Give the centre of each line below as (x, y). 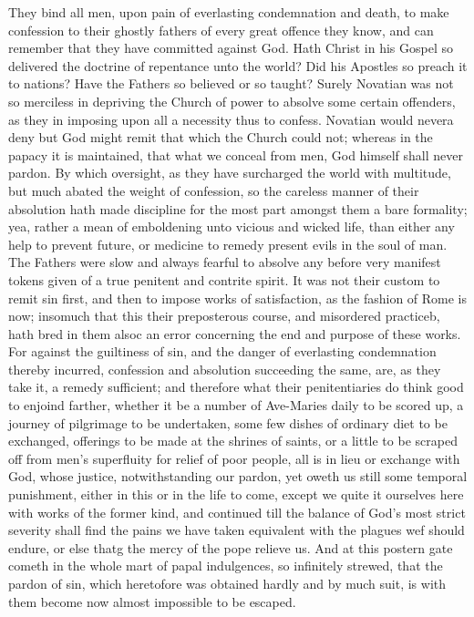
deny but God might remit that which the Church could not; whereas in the (221, 137)
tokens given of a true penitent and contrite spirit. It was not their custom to (224, 279)
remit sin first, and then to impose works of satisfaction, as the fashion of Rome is (238, 298)
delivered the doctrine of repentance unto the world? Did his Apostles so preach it (238, 65)
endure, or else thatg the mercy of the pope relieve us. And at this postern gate (231, 547)
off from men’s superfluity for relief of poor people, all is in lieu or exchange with (234, 458)
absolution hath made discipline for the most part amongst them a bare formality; (238, 208)
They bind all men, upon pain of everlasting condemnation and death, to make (229, 12)
